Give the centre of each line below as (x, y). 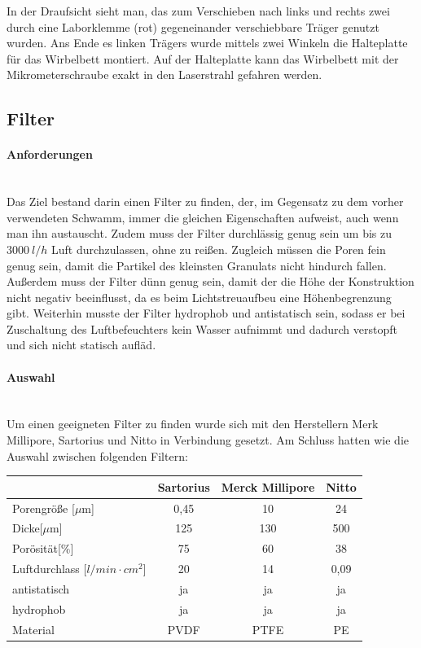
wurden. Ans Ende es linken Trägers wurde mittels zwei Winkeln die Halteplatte (207, 43)
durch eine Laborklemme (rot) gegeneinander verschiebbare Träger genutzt (193, 26)
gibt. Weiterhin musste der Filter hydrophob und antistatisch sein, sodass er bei (206, 313)
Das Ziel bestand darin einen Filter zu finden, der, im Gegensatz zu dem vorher (205, 201)
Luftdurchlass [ (50, 569)
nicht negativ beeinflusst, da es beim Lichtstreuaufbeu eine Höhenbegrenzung (199, 297)
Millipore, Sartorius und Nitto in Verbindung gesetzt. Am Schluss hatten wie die (208, 440)
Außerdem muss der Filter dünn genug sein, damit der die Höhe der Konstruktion (210, 281)
